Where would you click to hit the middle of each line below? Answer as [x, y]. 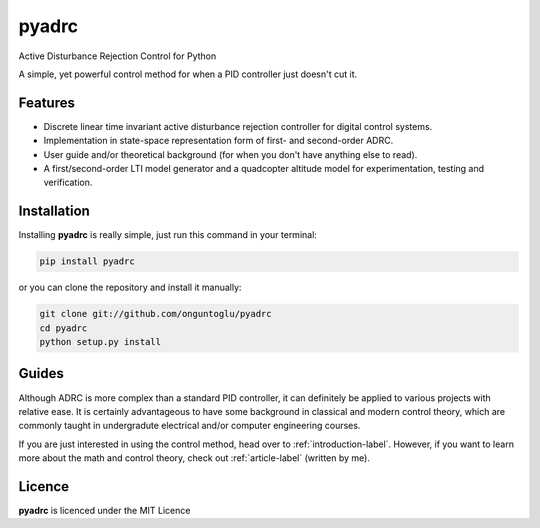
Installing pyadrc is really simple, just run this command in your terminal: [167, 235]
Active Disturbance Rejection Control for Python [117, 56]
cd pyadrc [63, 328]
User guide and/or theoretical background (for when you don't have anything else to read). [230, 154]
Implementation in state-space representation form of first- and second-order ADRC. [218, 141]
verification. [68, 182]
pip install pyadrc [87, 261]
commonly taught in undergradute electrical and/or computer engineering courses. [189, 426]
